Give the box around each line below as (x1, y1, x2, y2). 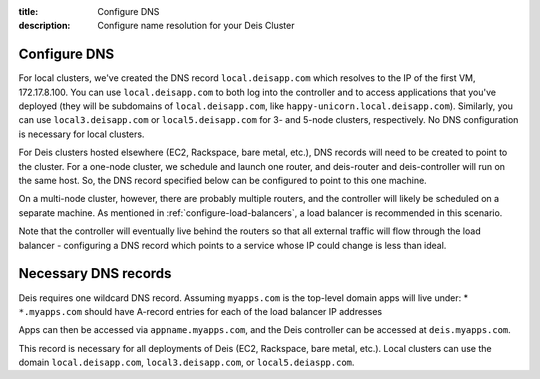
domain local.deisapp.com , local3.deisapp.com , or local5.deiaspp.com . (18, 356, 355, 369)
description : (18, 20, 71, 32)
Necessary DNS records (18, 265, 172, 282)
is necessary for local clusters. (18, 128, 145, 140)
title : (18, 6, 39, 17)
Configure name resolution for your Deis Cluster (97, 20, 295, 32)
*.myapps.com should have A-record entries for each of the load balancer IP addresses (18, 305, 383, 317)
